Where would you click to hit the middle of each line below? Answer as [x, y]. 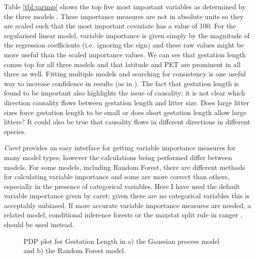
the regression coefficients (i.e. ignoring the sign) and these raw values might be [124, 45]
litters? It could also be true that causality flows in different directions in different [127, 122]
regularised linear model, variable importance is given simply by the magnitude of [127, 35]
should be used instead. [39, 224]
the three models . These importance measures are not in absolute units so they [124, 16]
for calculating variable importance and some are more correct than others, [117, 177]
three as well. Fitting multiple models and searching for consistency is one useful [125, 74]
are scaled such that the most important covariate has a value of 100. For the [120, 26]
